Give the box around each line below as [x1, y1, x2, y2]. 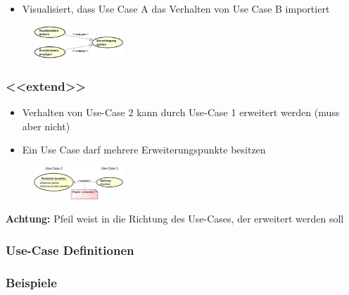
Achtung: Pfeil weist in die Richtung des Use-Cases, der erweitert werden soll [6, 211, 344, 226]
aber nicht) [22, 118, 70, 133]
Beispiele [6, 273, 57, 291]
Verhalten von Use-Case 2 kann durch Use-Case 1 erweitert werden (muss [22, 105, 340, 120]
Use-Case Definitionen [6, 241, 134, 258]
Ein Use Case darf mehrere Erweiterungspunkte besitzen [22, 142, 266, 157]
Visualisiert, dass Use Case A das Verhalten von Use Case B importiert [22, 1, 330, 15]
